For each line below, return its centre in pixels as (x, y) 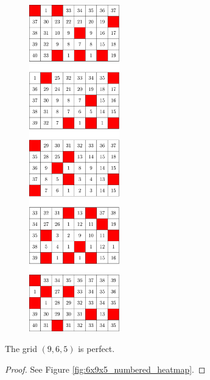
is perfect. (96, 348)
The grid (21, 348)
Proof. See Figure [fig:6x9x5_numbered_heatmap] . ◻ (105, 369)
